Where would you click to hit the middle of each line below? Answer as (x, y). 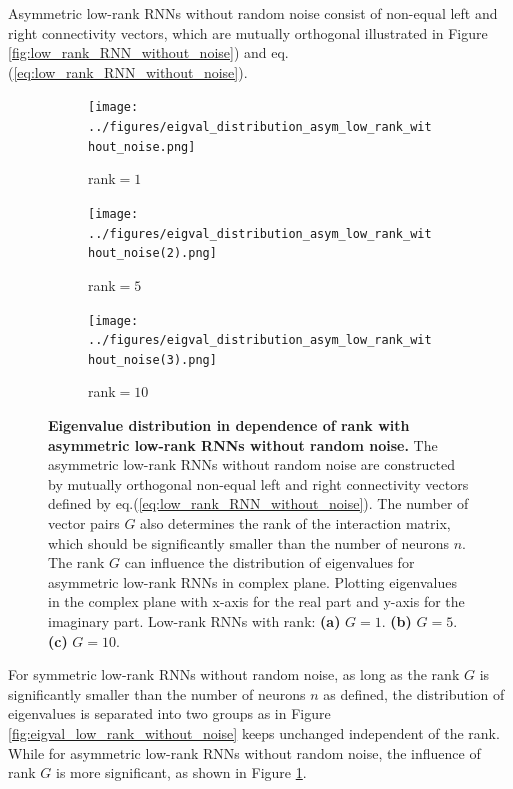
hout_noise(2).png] (152, 253)
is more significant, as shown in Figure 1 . (181, 772)
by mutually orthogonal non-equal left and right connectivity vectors (258, 483)
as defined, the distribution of (414, 693)
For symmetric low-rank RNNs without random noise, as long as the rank (234, 674)
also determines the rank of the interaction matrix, (295, 523)
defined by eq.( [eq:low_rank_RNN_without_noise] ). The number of (258, 503)
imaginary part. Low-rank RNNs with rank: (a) (194, 621)
